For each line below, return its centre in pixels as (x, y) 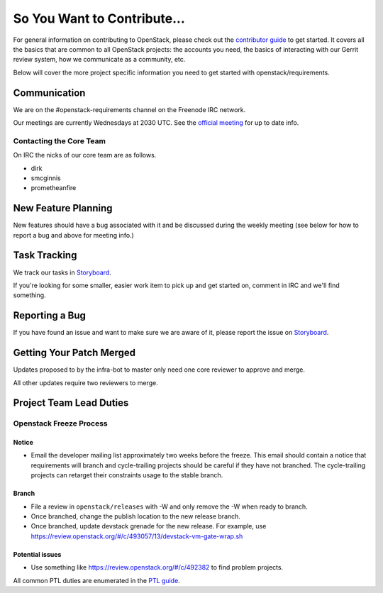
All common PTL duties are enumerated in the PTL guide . (96, 580)
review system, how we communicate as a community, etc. (99, 60)
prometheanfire (54, 188)
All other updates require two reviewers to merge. (86, 382)
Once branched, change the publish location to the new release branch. (136, 516)
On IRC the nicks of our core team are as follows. (85, 155)
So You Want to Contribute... (99, 18)
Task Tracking (45, 255)
